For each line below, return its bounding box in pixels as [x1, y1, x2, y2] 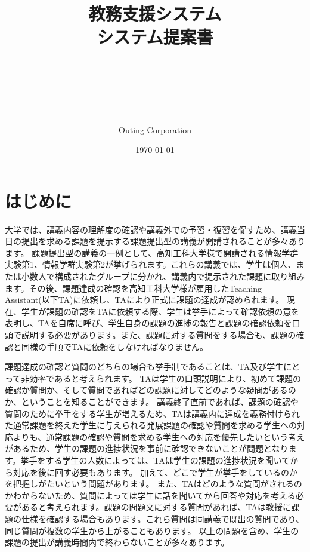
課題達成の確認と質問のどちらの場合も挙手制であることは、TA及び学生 [5, 360, 284, 373]
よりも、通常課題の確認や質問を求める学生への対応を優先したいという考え [13, 430, 305, 443]
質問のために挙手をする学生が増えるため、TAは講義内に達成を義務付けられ [5, 407, 300, 419]
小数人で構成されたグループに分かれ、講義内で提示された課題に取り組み [21, 270, 305, 283]
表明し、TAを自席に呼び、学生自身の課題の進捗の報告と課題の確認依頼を [5, 317, 292, 329]
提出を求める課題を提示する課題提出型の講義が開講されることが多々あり [21, 235, 305, 247]
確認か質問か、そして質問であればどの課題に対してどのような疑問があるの [5, 384, 296, 396]
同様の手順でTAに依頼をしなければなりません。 [21, 340, 209, 352]
